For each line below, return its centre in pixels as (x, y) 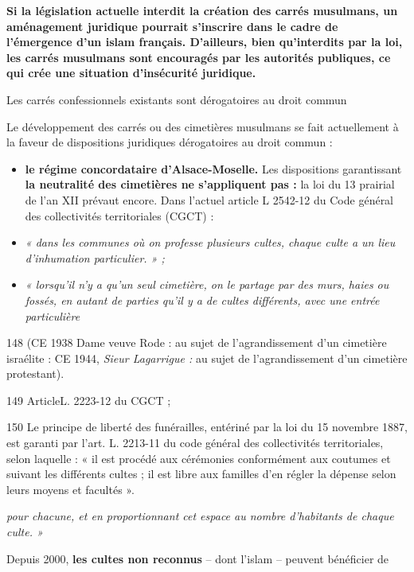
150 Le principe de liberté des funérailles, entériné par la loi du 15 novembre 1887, (207, 427)
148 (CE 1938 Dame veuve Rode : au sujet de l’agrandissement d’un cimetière (197, 342)
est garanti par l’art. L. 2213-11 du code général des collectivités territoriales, (195, 443)
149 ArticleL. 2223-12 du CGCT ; (89, 400)
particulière (53, 315)
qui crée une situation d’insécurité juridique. (131, 73)
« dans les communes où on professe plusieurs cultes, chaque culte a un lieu (210, 242)
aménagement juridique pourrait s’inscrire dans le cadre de (172, 26)
